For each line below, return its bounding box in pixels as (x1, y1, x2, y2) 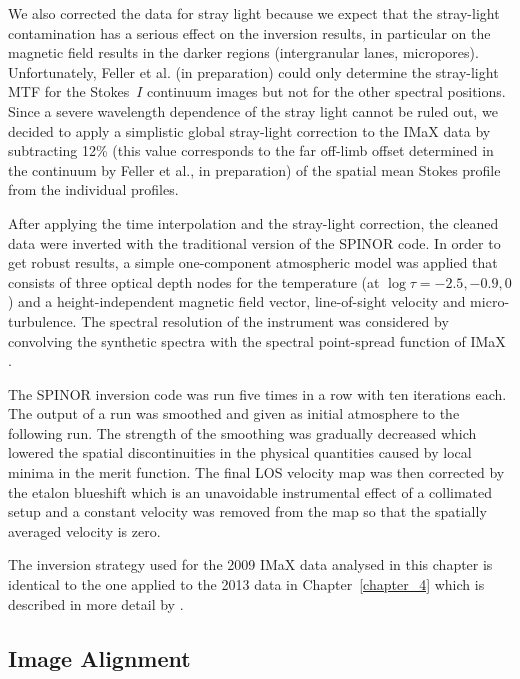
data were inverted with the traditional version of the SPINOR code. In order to (8, 232, 501, 253)
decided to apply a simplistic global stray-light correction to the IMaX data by (8, 120, 491, 141)
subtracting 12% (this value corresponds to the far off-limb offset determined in (8, 140, 494, 161)
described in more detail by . (8, 593, 184, 614)
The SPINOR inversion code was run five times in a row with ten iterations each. (8, 383, 507, 404)
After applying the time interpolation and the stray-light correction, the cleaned (8, 212, 499, 233)
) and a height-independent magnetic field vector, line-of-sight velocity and (8, 291, 466, 312)
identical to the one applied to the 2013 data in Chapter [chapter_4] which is (8, 574, 485, 595)
